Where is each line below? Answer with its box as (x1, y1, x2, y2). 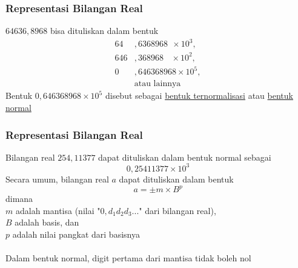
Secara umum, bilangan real (5, 172, 109, 185)
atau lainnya (134, 79, 181, 89)
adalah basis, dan (15, 216, 79, 229)
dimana (5, 192, 33, 205)
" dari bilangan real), (139, 204, 216, 216)
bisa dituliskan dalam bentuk (50, 24, 159, 37)
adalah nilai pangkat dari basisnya (12, 227, 140, 240)
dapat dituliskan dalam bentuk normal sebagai (98, 150, 271, 163)
